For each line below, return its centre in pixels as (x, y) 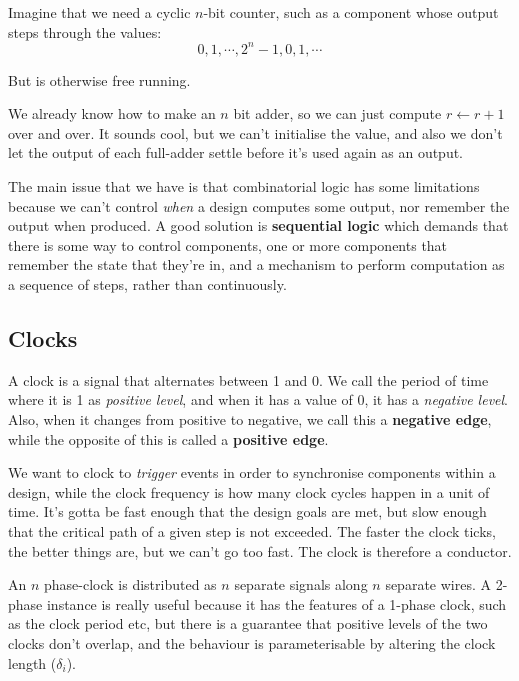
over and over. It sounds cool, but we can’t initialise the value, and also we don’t (255, 132)
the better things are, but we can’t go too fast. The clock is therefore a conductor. (260, 550)
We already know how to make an (112, 113)
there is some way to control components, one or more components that (228, 244)
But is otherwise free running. (99, 79)
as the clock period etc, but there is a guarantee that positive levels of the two (248, 623)
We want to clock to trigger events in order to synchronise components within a (252, 472)
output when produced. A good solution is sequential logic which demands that (258, 225)
